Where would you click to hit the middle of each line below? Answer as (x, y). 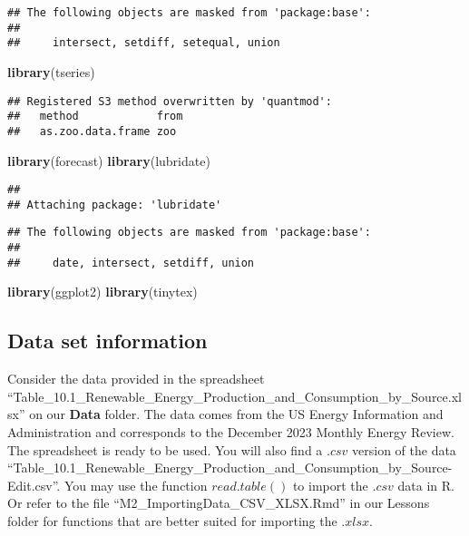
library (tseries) (51, 71)
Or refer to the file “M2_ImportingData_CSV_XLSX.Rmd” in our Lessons (219, 503)
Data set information (107, 341)
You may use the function (136, 485)
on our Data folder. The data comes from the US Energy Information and (236, 414)
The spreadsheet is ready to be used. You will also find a (165, 449)
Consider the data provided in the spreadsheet (136, 379)
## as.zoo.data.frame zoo (92, 131)
